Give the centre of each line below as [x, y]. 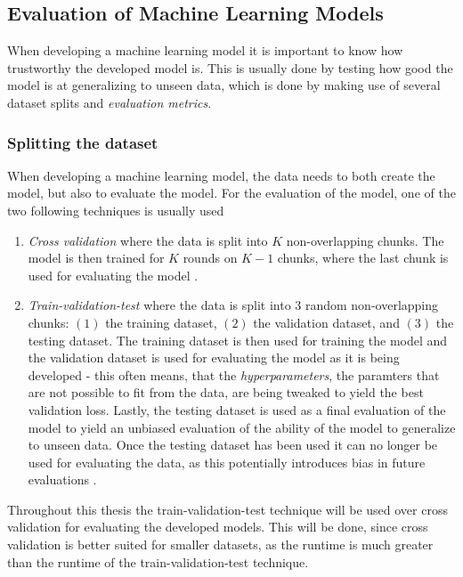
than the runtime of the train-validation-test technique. [158, 561]
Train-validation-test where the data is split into [159, 305]
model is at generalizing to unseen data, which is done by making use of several [224, 85]
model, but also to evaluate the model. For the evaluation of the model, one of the [231, 193]
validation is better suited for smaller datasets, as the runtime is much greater [220, 544]
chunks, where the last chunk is [363, 258]
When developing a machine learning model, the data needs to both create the [221, 175]
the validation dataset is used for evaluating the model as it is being [214, 358]
